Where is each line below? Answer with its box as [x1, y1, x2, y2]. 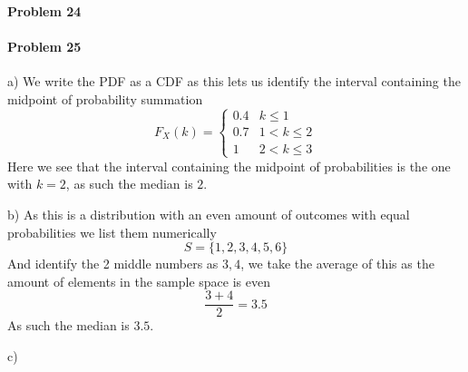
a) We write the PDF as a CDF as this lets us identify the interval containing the [7, 71, 461, 90]
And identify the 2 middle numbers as [7, 254, 219, 273]
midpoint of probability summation [7, 89, 203, 108]
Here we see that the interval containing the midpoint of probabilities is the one [7, 156, 451, 175]
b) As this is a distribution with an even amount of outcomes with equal [7, 204, 410, 223]
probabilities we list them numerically [7, 222, 217, 241]
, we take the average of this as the [240, 254, 434, 273]
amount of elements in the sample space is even [7, 271, 270, 290]
